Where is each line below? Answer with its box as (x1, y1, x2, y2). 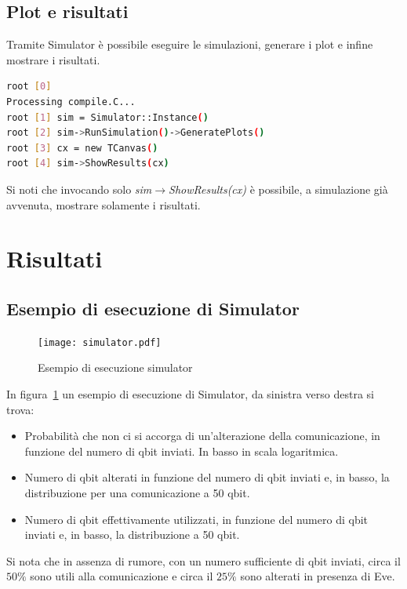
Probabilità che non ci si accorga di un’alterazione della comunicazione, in (24, 427, 380, 444)
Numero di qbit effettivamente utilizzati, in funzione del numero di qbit (24, 511, 369, 527)
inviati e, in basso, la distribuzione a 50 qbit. (24, 526, 240, 543)
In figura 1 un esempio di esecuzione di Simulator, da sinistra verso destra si (6, 385, 374, 402)
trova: (6, 401, 35, 417)
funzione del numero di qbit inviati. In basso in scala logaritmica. (24, 442, 339, 459)
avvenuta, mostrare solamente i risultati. (6, 196, 201, 213)
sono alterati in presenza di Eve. (240, 568, 395, 584)
